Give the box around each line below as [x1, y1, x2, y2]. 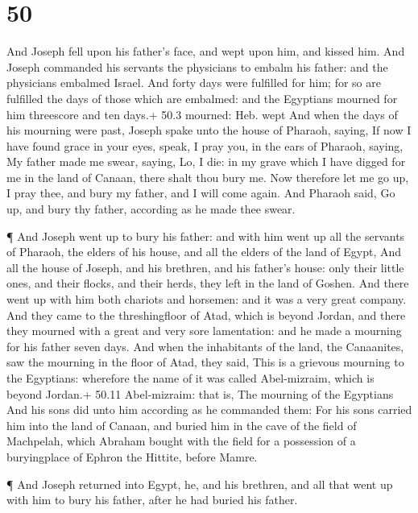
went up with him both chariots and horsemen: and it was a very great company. [6, 291, 407, 308]
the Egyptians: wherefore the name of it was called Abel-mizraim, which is [6, 370, 375, 386]
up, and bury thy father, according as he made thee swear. [6, 201, 296, 217]
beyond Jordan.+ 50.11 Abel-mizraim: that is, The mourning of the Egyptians [6, 385, 394, 402]
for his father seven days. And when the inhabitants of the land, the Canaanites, [6, 337, 404, 354]
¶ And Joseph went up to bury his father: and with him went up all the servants [6, 227, 405, 244]
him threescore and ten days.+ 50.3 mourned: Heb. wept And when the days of [6, 105, 398, 122]
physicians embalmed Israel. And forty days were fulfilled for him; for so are [6, 74, 381, 91]
